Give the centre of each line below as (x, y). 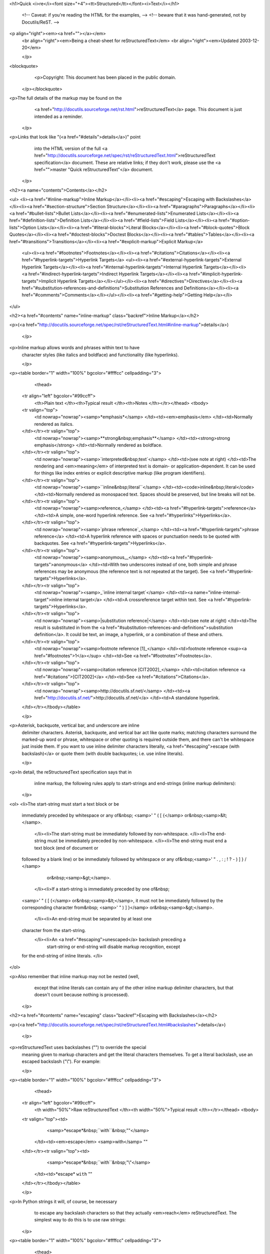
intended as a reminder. (59, 116)
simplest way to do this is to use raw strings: (80, 1220)
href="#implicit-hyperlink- (216, 274)
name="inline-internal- (217, 592)
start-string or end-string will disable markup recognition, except (113, 947)
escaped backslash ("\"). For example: (61, 1061)
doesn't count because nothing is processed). (82, 995)
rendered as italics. (54, 424)
